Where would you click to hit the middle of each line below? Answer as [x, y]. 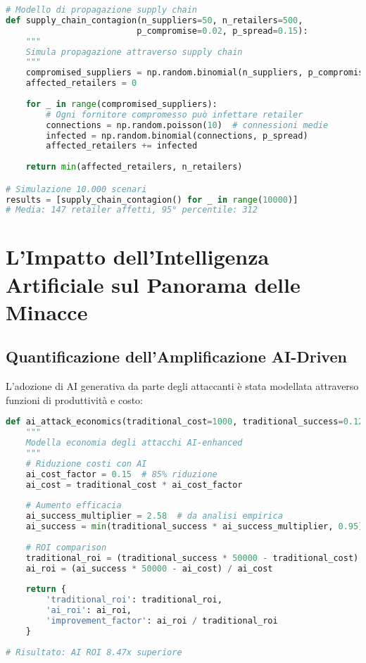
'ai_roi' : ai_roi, [89, 611]
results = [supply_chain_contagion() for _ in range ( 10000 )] [152, 200]
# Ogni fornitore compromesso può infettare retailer [175, 114]
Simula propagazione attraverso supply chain [134, 52]
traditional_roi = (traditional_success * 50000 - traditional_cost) [192, 558]
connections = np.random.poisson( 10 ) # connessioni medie [187, 125]
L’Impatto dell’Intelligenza [138, 257]
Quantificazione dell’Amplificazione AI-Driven [176, 356]
